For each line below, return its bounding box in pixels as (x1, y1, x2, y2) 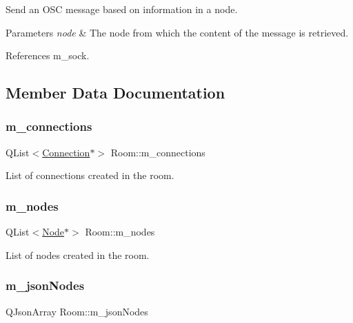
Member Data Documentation (6, 82, 225, 103)
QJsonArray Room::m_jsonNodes (6, 304, 148, 318)
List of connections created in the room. (6, 168, 174, 183)
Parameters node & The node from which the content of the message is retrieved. (6, 25, 349, 39)
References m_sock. (6, 48, 90, 63)
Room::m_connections (110, 145, 205, 159)
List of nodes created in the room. (6, 247, 150, 262)
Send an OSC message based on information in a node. (6, 2, 238, 16)
